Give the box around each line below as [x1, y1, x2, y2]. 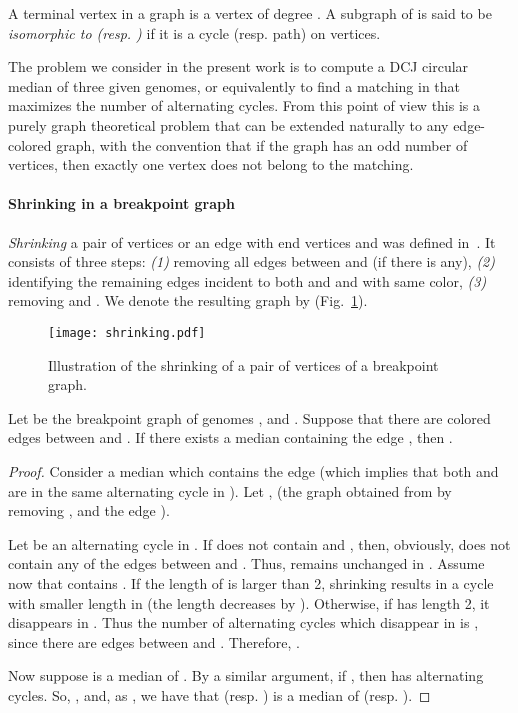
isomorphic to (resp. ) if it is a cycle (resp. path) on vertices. [8, 22, 381, 43]
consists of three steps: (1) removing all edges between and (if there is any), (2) [8, 251, 495, 272]
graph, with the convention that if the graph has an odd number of [56, 134, 468, 155]
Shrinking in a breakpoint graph [8, 193, 235, 214]
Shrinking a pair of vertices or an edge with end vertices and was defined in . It [8, 231, 496, 252]
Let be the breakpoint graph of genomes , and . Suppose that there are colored [8, 407, 491, 428]
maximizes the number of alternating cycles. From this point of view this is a [8, 95, 481, 116]
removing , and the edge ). [8, 500, 170, 521]
